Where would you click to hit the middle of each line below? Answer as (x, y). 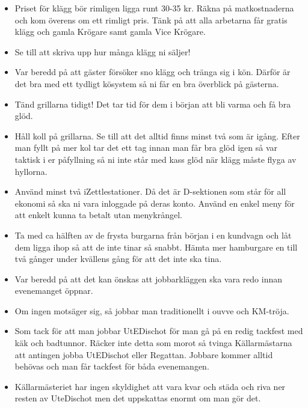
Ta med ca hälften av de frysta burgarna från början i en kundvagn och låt (153, 235)
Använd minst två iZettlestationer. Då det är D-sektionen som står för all (150, 191)
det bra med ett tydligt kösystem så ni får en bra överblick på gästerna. (147, 83)
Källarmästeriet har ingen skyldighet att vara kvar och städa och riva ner (150, 386)
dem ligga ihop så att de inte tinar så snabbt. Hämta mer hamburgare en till (156, 247)
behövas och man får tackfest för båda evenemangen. (112, 366)
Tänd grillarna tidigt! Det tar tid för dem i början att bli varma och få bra (153, 104)
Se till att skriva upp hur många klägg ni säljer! (103, 51)
